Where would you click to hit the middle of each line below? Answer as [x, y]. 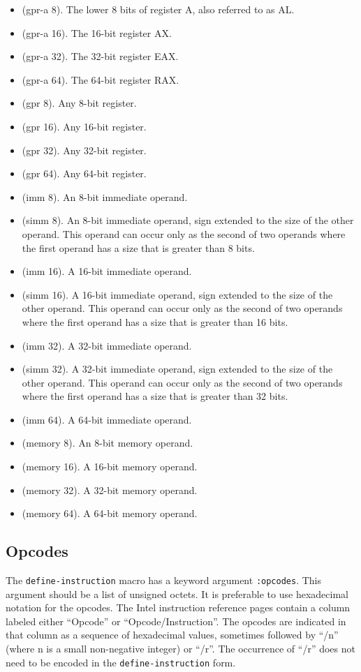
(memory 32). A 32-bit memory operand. [110, 490]
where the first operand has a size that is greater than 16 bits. [155, 321]
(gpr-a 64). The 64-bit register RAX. [101, 79]
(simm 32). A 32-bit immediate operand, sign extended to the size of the [177, 369]
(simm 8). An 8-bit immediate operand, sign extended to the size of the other [188, 220]
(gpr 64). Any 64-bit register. [84, 173]
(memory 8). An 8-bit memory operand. [108, 443]
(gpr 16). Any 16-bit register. [84, 126]
